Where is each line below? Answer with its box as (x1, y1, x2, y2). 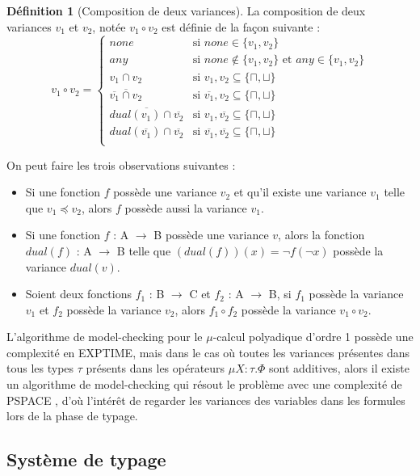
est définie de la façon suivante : (162, 18, 321, 35)
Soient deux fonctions (25, 285, 132, 302)
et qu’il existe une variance (233, 183, 367, 200)
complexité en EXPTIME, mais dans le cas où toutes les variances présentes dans (6, 343, 410, 360)
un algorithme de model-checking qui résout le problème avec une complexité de (6, 376, 402, 393)
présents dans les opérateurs (86, 360, 225, 377)
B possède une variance (153, 226, 269, 243)
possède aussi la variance (124, 199, 247, 216)
